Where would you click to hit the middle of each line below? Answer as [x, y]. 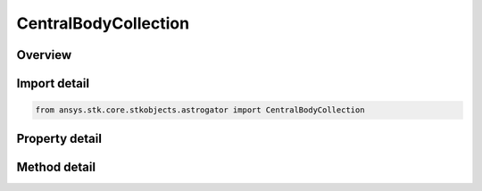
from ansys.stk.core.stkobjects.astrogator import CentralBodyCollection [200, 110]
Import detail [53, 83]
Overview [44, 55]
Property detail [59, 138]
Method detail [56, 166]
